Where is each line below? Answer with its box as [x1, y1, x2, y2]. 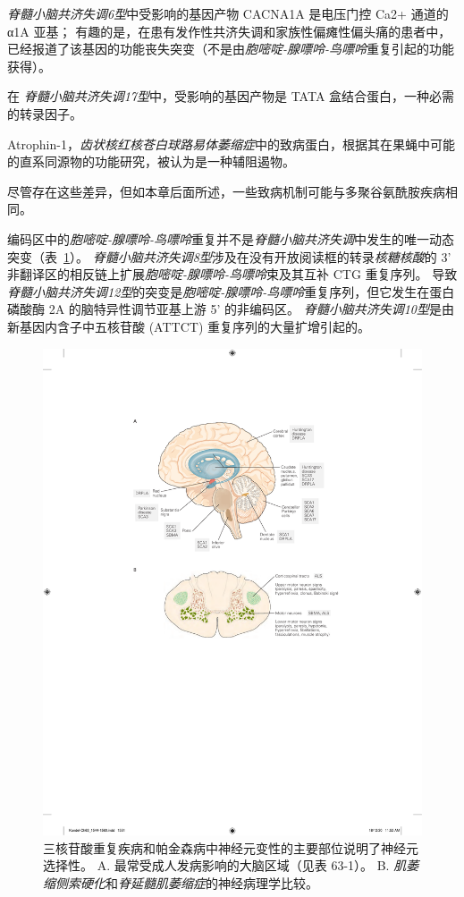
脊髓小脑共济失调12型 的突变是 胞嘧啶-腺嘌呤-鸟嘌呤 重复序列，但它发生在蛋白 [7, 282, 455, 300]
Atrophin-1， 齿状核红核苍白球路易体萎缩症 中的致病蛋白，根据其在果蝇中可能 [7, 134, 455, 153]
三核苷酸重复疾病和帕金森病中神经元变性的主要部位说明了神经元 [43, 838, 418, 857]
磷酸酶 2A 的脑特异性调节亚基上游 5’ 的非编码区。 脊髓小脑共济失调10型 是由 [7, 300, 455, 318]
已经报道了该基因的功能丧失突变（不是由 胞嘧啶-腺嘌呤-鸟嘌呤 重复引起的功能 [7, 39, 455, 58]
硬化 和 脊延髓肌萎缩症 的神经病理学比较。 [80, 874, 318, 893]
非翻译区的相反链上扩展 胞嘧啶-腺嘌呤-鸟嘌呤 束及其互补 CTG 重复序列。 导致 [7, 265, 458, 283]
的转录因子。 [7, 104, 82, 123]
